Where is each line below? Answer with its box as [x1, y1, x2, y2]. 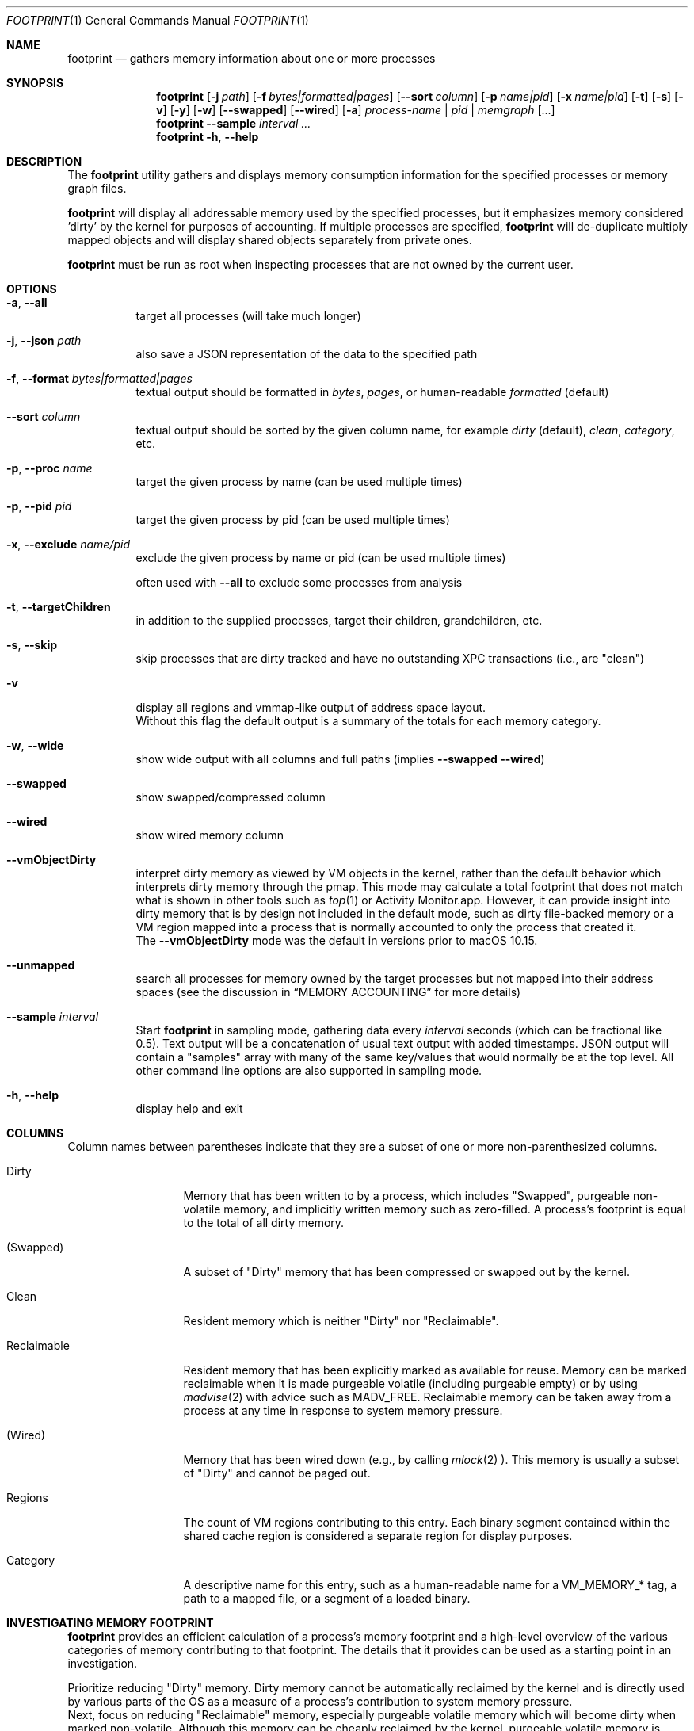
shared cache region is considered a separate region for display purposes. [183, 1529, 573, 1542]
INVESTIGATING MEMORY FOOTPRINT [6, 1616, 214, 1630]
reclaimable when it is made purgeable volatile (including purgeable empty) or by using [183, 1377, 638, 1390]
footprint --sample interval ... [156, 117, 311, 130]
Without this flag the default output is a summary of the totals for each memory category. [135, 714, 601, 728]
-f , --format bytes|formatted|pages [6, 372, 193, 385]
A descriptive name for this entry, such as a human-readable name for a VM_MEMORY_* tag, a [183, 1578, 677, 1592]
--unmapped [6, 958, 75, 972]
